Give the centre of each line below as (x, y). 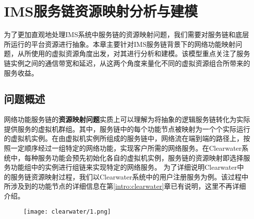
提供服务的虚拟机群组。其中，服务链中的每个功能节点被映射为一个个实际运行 (127, 129)
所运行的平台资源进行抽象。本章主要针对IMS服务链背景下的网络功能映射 (120, 44)
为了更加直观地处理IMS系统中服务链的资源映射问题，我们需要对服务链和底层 (127, 34)
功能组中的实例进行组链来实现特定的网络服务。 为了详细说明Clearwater (124, 167)
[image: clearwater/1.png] (67, 211)
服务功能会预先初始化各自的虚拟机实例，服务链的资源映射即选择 (140, 157)
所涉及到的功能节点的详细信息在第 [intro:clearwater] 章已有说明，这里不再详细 (125, 186)
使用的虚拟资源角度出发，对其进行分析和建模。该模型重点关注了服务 (140, 53)
